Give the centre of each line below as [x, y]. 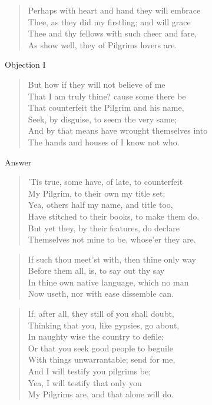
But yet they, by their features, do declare [104, 228]
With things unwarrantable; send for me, [102, 359]
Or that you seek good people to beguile [101, 348]
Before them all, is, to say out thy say [96, 270]
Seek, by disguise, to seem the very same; [102, 119]
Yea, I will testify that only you [85, 382]
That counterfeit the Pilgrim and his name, [106, 107]
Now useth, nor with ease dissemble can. [101, 293]
